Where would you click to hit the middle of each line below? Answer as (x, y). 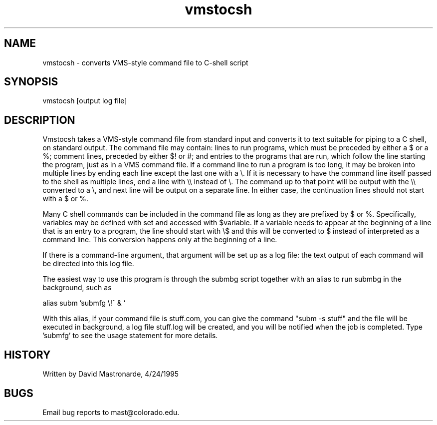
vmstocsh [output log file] (85, 101)
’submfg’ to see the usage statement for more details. (130, 336)
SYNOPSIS (31, 82)
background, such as (77, 288)
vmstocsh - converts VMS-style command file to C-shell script (145, 62)
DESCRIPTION (40, 120)
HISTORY (27, 355)
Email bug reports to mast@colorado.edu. (111, 412)
